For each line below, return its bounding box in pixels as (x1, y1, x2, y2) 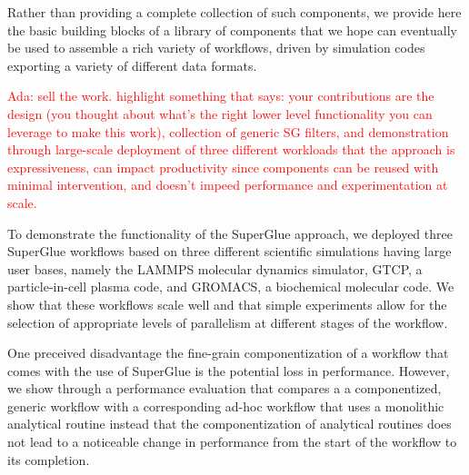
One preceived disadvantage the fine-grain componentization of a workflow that (7, 343, 449, 362)
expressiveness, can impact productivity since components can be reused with (7, 157, 439, 176)
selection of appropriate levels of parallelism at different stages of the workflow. (7, 312, 448, 332)
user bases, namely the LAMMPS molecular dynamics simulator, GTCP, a (7, 259, 423, 278)
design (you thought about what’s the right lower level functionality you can (7, 104, 433, 123)
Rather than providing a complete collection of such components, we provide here (7, 3, 462, 21)
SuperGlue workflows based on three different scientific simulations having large (7, 242, 452, 261)
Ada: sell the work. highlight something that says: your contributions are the (7, 86, 434, 105)
